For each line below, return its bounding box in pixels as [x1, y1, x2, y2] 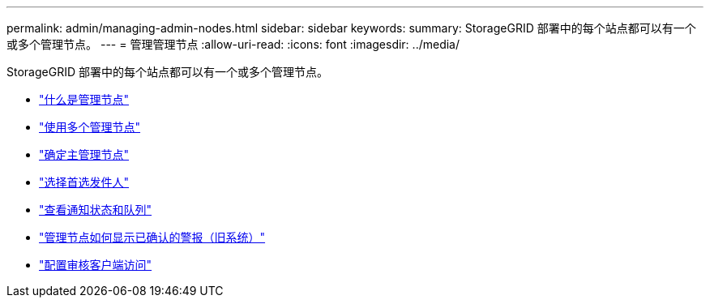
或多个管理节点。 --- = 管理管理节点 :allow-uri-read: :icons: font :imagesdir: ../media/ [6, 37, 460, 51]
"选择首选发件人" [39, 175, 130, 189]
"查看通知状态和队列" [39, 203, 152, 216]
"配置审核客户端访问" [39, 258, 152, 272]
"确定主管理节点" [39, 148, 130, 161]
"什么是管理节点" [39, 92, 130, 106]
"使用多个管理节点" [39, 120, 141, 134]
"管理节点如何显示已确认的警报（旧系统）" [39, 230, 266, 244]
